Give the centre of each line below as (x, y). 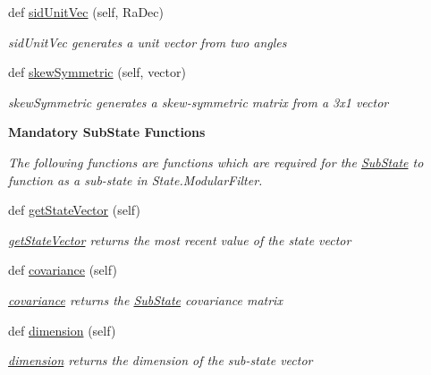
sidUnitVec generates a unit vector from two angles (148, 42)
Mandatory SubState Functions (107, 132)
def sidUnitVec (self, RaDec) (86, 12)
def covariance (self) (63, 270)
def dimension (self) (62, 330)
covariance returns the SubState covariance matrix (145, 299)
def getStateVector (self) (74, 210)
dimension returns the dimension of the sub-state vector (161, 360)
